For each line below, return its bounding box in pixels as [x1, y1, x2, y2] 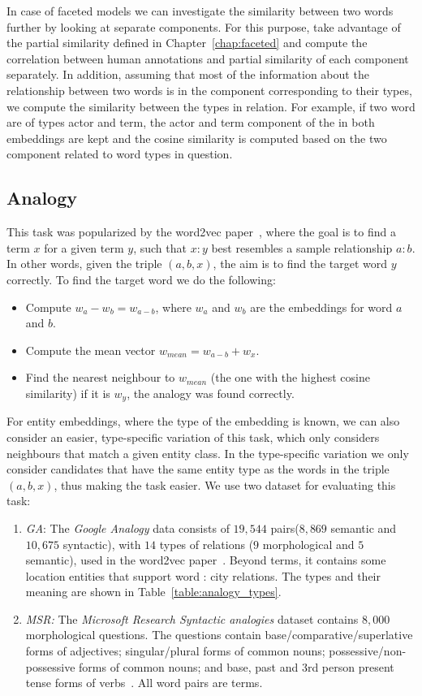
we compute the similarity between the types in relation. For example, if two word [6, 97, 416, 115]
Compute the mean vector [25, 341, 156, 358]
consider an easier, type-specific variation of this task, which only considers [6, 428, 380, 445]
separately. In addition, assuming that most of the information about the [6, 66, 369, 83]
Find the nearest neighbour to [25, 369, 175, 386]
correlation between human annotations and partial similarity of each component [6, 50, 409, 67]
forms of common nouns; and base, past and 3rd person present [79, 658, 394, 675]
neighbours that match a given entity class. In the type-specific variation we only [6, 444, 409, 461]
